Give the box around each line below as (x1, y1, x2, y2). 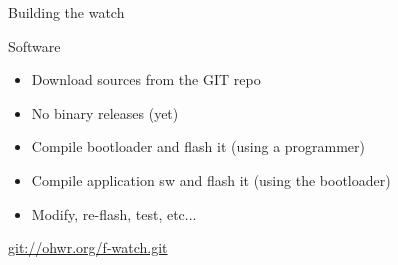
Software (8, 35, 61, 56)
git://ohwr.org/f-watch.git (8, 237, 168, 258)
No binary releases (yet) (31, 102, 179, 123)
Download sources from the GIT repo (31, 69, 261, 90)
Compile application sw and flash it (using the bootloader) (31, 169, 391, 190)
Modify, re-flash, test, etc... (31, 203, 197, 224)
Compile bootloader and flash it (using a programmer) (31, 136, 366, 157)
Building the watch (8, 2, 125, 22)
